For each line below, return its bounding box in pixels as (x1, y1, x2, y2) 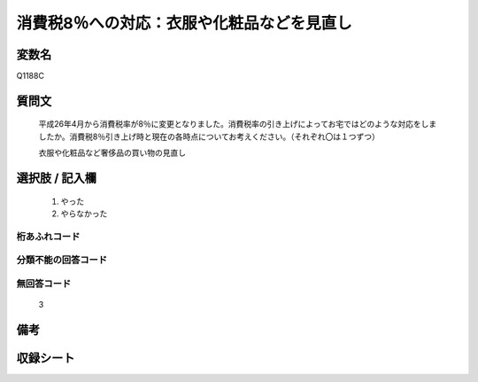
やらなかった (60, 208, 108, 219)
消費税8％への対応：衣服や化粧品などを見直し (16, 13, 353, 33)
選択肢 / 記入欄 (16, 171, 97, 186)
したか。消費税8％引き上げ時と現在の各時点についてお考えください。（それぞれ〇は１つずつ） (38, 131, 381, 142)
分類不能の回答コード (16, 253, 108, 266)
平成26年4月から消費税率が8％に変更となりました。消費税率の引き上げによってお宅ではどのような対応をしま (38, 119, 437, 129)
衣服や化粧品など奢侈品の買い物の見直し (38, 147, 186, 159)
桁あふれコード (16, 230, 81, 243)
